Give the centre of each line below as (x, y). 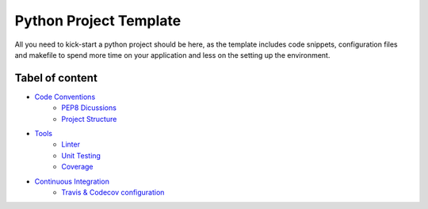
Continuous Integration (72, 181)
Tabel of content (56, 78)
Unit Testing (81, 155)
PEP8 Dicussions (89, 108)
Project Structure (89, 119)
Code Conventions (65, 97)
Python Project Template (98, 21)
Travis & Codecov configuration (113, 192)
